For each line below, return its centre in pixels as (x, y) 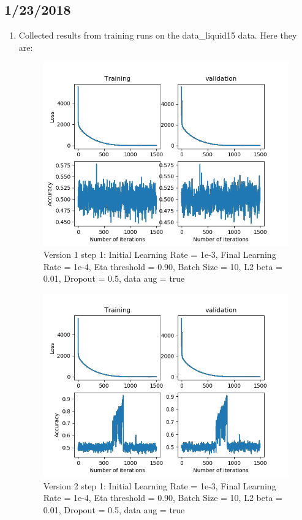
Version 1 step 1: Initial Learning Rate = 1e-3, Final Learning (160, 254)
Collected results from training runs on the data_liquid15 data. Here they (158, 35)
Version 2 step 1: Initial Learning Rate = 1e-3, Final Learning (160, 485)
